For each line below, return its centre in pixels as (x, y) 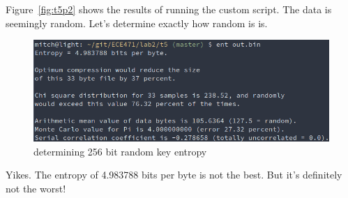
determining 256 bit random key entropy (120, 151)
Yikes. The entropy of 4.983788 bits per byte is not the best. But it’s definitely (174, 175)
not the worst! (36, 188)
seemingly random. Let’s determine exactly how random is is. (137, 23)
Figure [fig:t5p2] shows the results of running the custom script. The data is (169, 9)
